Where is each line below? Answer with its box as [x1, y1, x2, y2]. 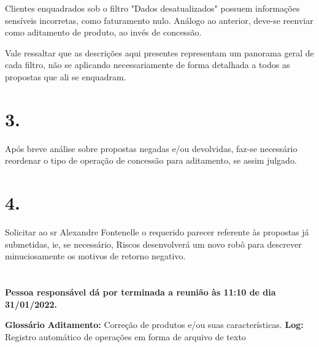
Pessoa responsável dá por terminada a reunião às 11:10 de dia [5, 285, 276, 298]
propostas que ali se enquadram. [5, 70, 126, 83]
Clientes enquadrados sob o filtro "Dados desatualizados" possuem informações [5, 2, 300, 14]
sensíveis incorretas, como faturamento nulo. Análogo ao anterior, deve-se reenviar [5, 13, 313, 26]
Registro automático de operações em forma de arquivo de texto [5, 330, 246, 343]
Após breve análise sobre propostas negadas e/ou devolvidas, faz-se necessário [5, 142, 298, 154]
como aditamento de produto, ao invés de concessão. [5, 26, 202, 39]
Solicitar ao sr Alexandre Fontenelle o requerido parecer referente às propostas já [5, 226, 309, 238]
